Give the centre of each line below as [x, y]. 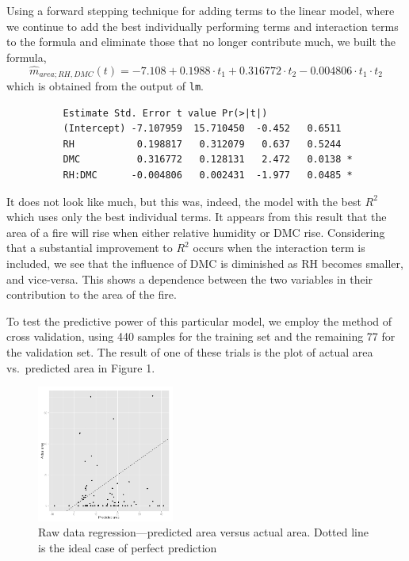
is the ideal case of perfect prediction [128, 547]
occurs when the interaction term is [279, 248]
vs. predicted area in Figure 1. [81, 367]
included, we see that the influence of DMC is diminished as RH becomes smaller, [205, 263]
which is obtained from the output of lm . [105, 86]
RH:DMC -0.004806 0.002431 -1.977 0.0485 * [208, 176]
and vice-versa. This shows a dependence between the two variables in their [190, 279]
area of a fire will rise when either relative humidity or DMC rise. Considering [196, 232]
